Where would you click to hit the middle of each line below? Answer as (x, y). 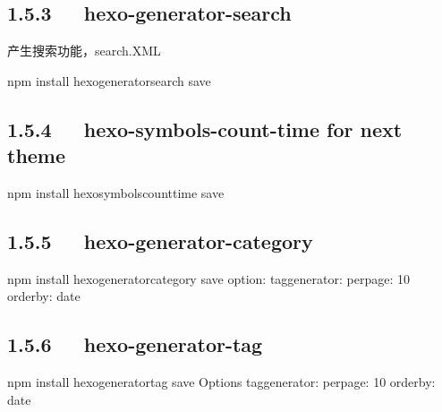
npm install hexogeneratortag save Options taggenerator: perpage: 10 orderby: (221, 382)
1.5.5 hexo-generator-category (160, 240)
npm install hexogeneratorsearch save (109, 80)
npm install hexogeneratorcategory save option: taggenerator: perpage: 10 (208, 278)
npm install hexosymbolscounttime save (116, 192)
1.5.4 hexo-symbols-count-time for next (205, 129)
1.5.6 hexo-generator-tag (135, 344)
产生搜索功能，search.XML (84, 51)
